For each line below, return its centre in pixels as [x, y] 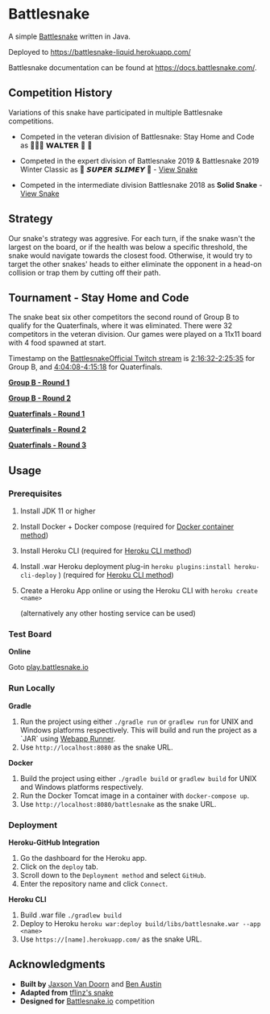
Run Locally [32, 688]
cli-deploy [38, 576]
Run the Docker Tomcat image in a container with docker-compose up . [135, 796]
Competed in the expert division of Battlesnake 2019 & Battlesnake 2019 [139, 160]
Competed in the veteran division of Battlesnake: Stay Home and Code [137, 136]
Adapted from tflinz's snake [67, 992]
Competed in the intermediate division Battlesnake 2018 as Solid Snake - [141, 185]
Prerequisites [35, 493]
